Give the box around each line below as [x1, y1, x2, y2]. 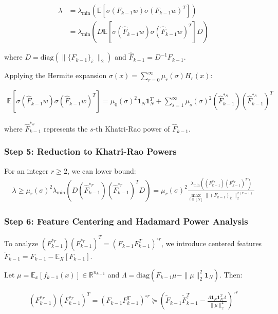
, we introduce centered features [161, 237, 262, 248]
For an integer [4, 165, 49, 176]
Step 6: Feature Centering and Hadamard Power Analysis [4, 214, 248, 227]
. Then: [219, 269, 243, 280]
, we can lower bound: [67, 165, 136, 176]
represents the [44, 123, 88, 134]
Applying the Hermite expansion [4, 70, 107, 81]
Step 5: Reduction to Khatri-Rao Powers [4, 145, 177, 158]
